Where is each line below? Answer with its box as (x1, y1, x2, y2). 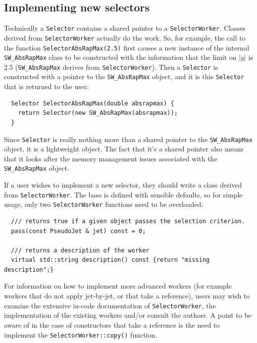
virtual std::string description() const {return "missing (11, 256, 210, 264)
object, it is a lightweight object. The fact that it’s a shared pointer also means (4, 144, 244, 154)
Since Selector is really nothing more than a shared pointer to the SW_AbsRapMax (4, 134, 253, 144)
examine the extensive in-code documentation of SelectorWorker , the (4, 300, 216, 310)
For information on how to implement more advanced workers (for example (4, 281, 232, 291)
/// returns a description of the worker (11, 246, 150, 254)
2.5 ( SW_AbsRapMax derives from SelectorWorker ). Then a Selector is (4, 61, 218, 72)
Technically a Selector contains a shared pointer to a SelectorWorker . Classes (4, 23, 246, 33)
